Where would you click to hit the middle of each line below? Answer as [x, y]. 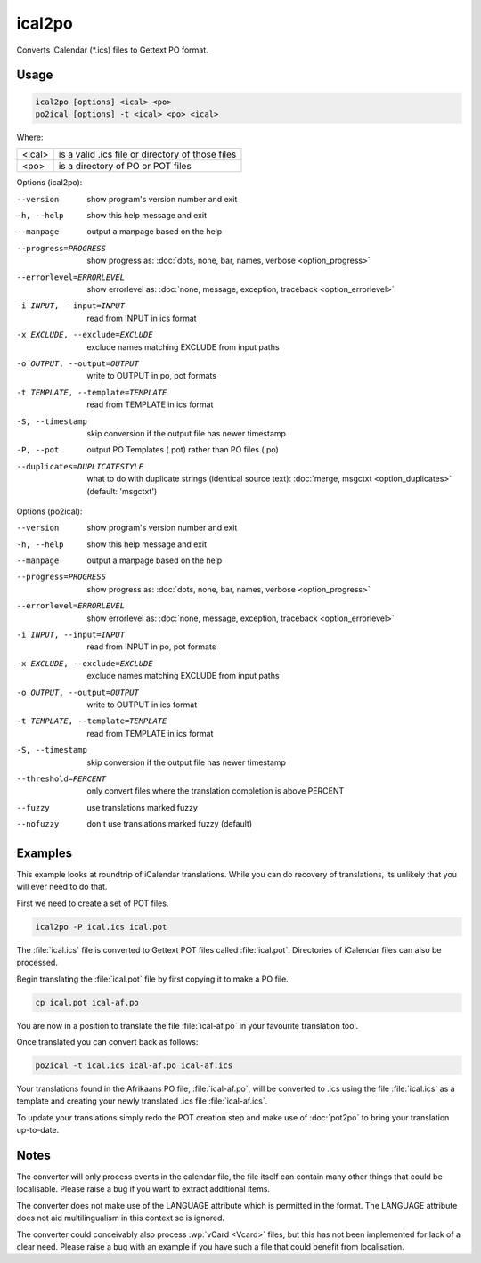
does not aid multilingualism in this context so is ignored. [121, 1218]
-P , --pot [38, 450]
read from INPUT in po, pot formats [151, 647]
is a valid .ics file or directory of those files [147, 154]
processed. [37, 963]
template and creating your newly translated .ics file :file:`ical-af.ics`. [142, 1101]
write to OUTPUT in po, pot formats [152, 376]
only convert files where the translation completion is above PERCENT [216, 791]
